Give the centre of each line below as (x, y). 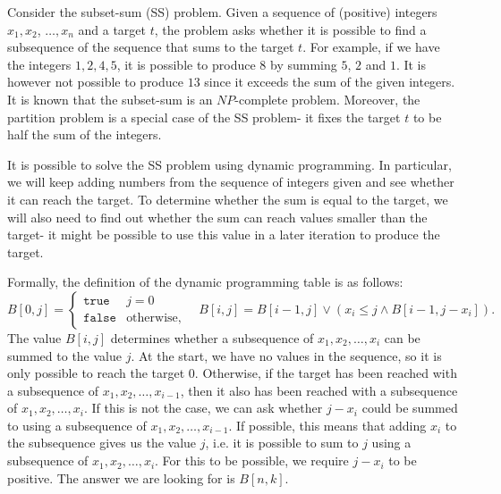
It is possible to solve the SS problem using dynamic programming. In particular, (229, 164)
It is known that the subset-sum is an (110, 99)
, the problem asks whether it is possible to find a (290, 29)
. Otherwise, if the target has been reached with (326, 373)
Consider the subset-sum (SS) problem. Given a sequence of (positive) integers (222, 12)
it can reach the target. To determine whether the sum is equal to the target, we (228, 199)
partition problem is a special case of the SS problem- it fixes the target (204, 117)
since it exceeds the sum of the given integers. (330, 82)
